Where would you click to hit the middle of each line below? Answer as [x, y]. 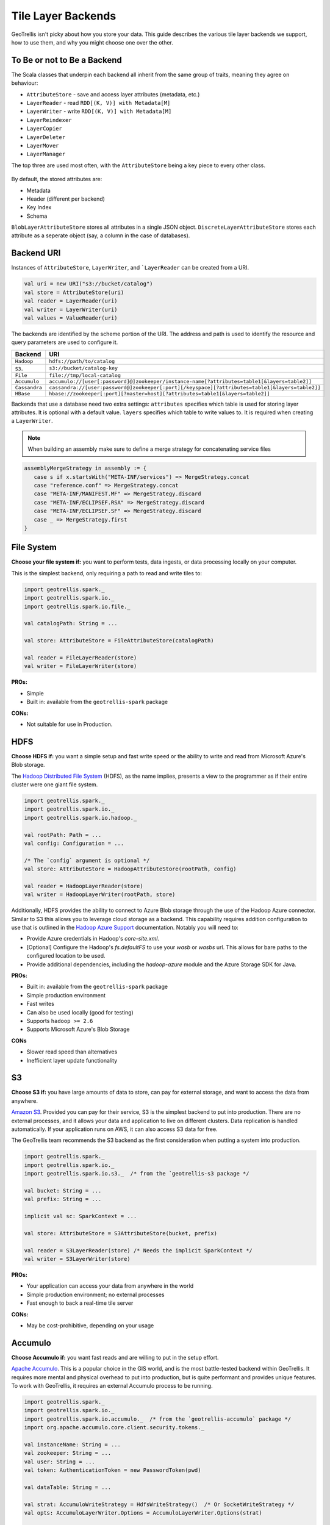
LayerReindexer [49, 120]
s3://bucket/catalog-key [84, 368]
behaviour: [25, 83]
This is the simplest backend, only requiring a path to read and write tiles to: [107, 573]
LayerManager [46, 154]
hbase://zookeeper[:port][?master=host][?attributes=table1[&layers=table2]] [160, 393]
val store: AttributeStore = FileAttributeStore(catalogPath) [119, 641]
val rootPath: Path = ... [63, 835]
